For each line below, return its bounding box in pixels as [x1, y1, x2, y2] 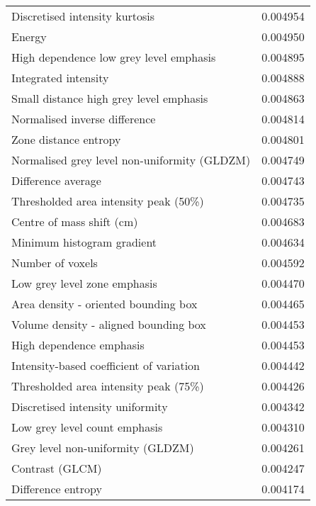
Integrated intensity [11, 69, 109, 86]
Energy [11, 28, 47, 45]
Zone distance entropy [11, 131, 121, 147]
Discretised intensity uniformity [11, 398, 168, 415]
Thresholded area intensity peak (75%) [11, 378, 204, 394]
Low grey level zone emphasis [11, 275, 157, 291]
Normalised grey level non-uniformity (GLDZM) [11, 152, 251, 168]
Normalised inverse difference [11, 111, 156, 127]
